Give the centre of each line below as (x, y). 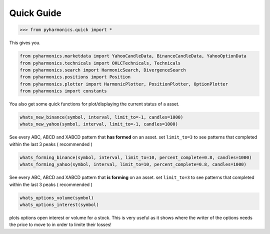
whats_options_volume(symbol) (57, 198)
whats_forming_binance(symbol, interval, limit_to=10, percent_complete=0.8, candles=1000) (136, 157)
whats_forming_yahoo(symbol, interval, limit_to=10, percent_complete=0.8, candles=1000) (133, 164)
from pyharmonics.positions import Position (75, 77)
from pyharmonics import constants (63, 91)
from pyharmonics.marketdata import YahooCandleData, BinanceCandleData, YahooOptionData (133, 56)
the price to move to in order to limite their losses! (60, 224)
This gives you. (25, 43)
